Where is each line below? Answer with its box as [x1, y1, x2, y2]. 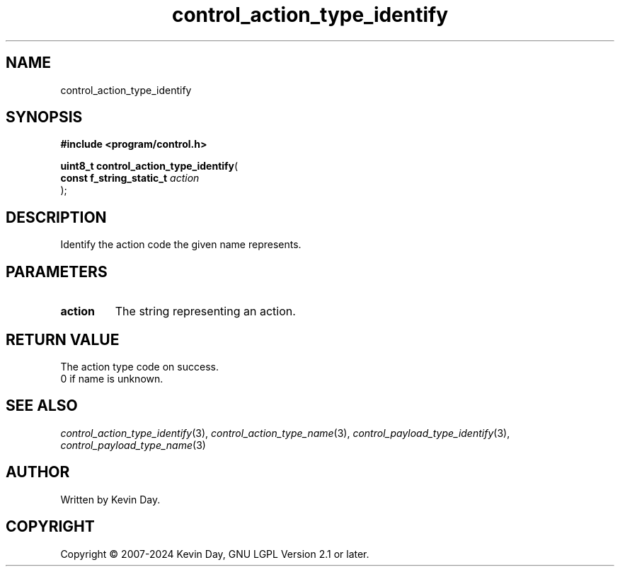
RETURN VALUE [6, 330, 120, 349]
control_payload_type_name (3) [60, 438, 206, 451]
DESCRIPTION [6, 208, 107, 226]
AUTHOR [6, 463, 70, 481]
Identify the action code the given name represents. [60, 238, 302, 251]
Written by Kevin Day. [60, 493, 161, 506]
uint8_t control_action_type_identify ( [60, 160, 239, 173]
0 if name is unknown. [60, 372, 163, 385]
